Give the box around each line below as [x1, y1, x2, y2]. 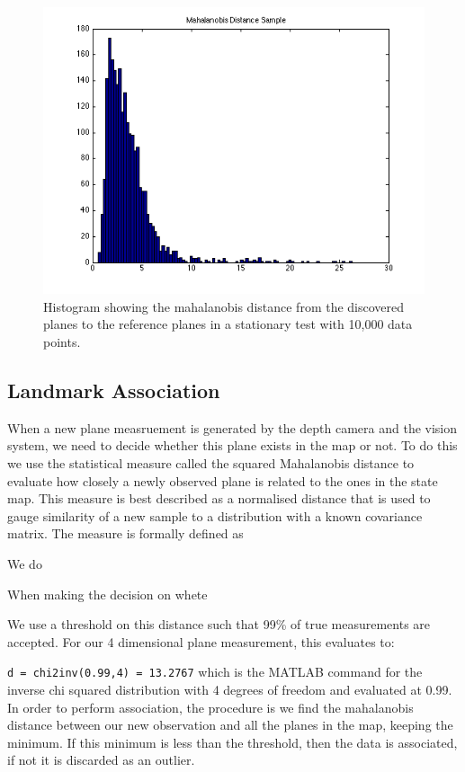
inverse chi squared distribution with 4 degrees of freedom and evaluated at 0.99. [7, 680, 452, 698]
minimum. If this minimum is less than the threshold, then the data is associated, [7, 732, 458, 751]
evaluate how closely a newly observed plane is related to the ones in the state [7, 471, 438, 490]
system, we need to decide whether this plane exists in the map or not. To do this [7, 436, 458, 455]
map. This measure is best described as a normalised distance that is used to [7, 489, 431, 508]
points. [43, 333, 81, 351]
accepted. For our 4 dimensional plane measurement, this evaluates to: [7, 632, 395, 651]
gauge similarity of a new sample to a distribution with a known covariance [7, 506, 423, 525]
